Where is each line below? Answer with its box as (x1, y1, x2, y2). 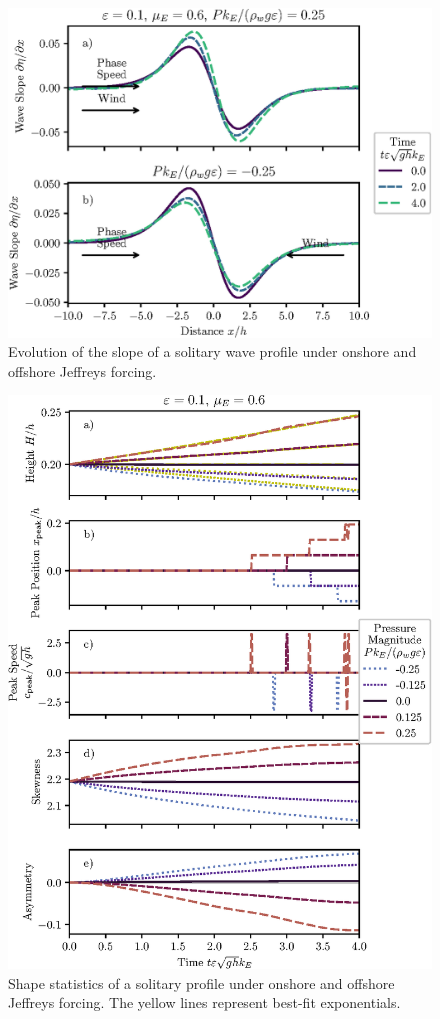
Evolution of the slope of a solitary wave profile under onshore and (8, 341, 417, 362)
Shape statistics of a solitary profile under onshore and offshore (8, 972, 395, 993)
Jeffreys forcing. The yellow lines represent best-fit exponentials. (8, 992, 401, 1013)
